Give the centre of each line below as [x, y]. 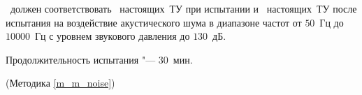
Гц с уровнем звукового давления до [112, 36]
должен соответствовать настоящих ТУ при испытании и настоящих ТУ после [183, 8]
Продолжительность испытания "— [81, 59]
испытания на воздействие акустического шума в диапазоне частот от [154, 22]
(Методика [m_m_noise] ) [60, 83]
